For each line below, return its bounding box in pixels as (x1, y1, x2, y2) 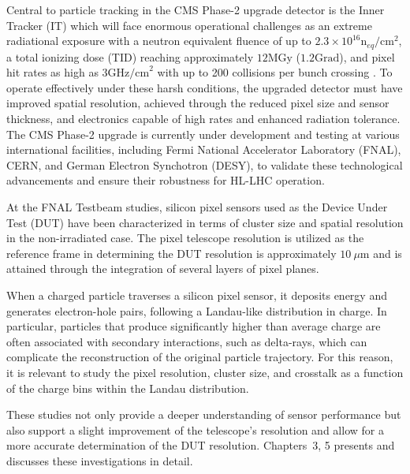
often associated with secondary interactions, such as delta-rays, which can (6, 333, 367, 349)
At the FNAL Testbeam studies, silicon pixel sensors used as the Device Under (6, 198, 388, 215)
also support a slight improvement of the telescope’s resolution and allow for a (6, 421, 384, 438)
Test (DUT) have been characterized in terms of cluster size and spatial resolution (6, 214, 404, 230)
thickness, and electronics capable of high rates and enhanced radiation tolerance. (6, 110, 401, 127)
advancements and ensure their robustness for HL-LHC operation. (6, 172, 325, 188)
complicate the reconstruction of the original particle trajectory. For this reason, (6, 349, 393, 365)
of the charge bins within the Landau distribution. (6, 379, 249, 396)
